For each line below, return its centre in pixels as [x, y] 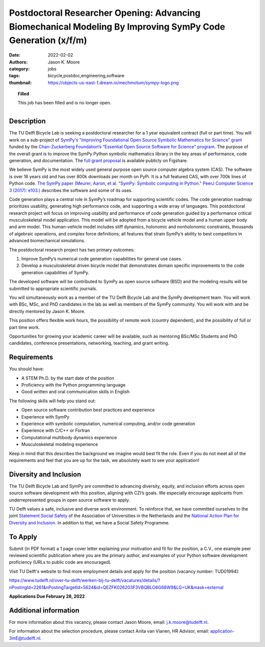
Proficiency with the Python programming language [73, 385]
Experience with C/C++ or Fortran [56, 430]
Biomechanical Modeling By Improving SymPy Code [117, 27]
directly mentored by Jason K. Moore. [47, 311]
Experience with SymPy [45, 417]
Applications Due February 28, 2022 [47, 596]
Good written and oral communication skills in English [76, 392]
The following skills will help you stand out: [52, 401]
